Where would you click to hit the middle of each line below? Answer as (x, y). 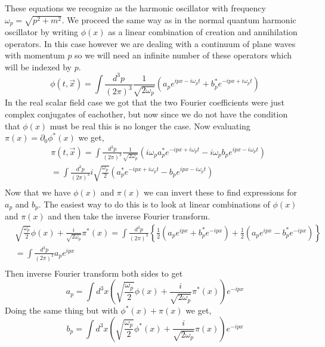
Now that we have (38, 192)
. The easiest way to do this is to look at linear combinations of (154, 204)
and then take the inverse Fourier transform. (129, 216)
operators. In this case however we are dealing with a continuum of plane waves (150, 43)
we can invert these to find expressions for (220, 192)
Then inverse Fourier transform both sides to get (94, 273)
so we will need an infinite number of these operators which (183, 55)
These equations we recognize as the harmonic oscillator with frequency (135, 8)
